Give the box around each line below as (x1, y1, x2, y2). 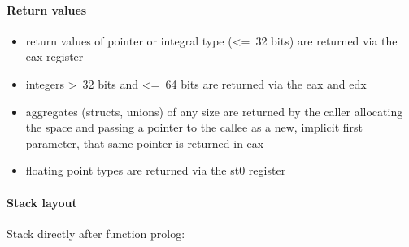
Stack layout (7, 193, 77, 210)
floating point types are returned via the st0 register (25, 162, 286, 179)
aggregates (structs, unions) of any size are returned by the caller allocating (25, 102, 403, 119)
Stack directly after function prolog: (7, 224, 185, 241)
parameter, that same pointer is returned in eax (25, 134, 264, 151)
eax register (25, 48, 84, 65)
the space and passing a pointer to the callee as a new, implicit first (25, 119, 363, 136)
